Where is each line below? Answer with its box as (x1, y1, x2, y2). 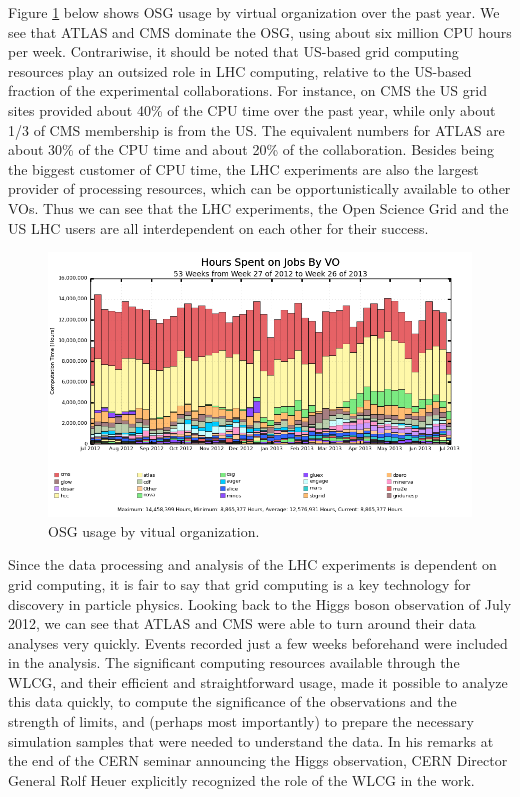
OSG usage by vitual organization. (48, 520, 260, 541)
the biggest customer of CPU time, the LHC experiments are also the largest (8, 158, 479, 179)
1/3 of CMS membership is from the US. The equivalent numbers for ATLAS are (8, 119, 505, 140)
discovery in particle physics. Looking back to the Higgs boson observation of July (8, 593, 512, 614)
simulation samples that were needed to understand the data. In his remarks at (8, 730, 494, 751)
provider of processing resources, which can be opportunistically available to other (8, 178, 511, 199)
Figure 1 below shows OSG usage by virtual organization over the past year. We (8, 2, 500, 22)
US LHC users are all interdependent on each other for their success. (8, 217, 429, 238)
